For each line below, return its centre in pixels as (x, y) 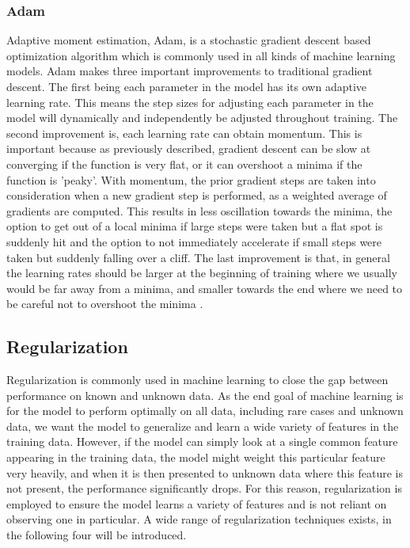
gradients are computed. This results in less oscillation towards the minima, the (199, 210)
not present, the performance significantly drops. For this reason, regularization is (204, 488)
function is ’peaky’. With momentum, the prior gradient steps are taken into (191, 179)
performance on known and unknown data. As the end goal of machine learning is (205, 395)
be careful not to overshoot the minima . (105, 304)
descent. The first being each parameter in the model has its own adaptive (186, 86)
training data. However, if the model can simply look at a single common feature (202, 441)
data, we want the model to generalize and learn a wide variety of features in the (203, 426)
